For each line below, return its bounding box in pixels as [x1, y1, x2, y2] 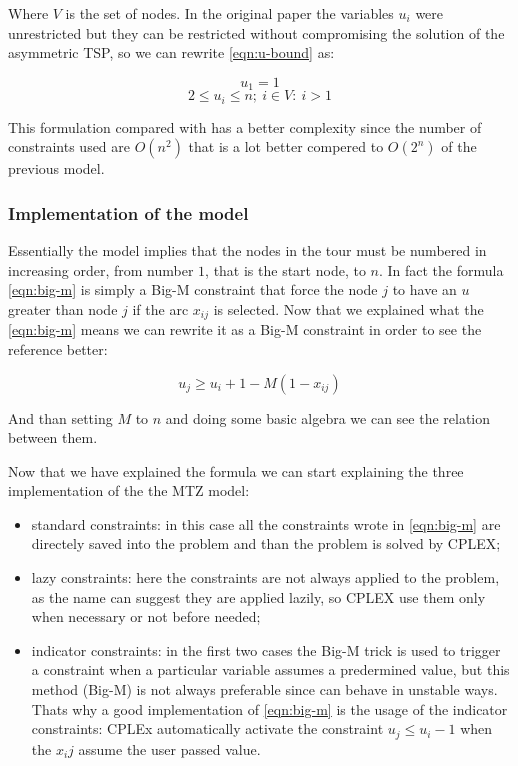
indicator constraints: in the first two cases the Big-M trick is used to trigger [31, 639, 501, 660]
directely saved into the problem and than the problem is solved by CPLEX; [31, 533, 501, 554]
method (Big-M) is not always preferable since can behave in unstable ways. [31, 679, 498, 700]
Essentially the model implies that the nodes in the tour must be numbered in [8, 240, 487, 261]
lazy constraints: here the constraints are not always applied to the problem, [31, 567, 500, 588]
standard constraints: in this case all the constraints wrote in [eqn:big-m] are [31, 513, 501, 534]
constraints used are [8, 136, 131, 157]
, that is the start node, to [205, 259, 366, 280]
